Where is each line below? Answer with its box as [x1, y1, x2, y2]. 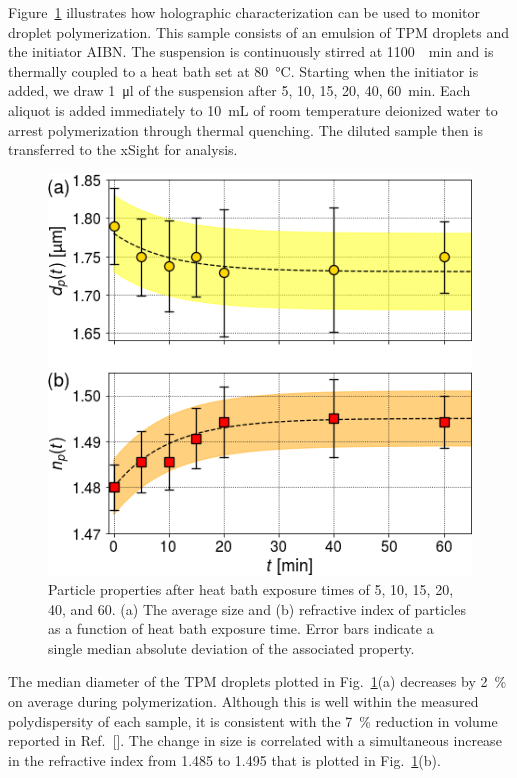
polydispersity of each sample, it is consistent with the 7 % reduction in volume [8, 710, 498, 731]
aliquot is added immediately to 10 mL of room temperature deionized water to [8, 99, 498, 120]
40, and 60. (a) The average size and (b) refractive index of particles [48, 598, 466, 619]
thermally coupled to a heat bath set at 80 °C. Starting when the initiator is [8, 60, 479, 81]
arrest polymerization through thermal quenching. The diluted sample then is [8, 119, 483, 140]
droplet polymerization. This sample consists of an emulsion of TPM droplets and [8, 21, 509, 42]
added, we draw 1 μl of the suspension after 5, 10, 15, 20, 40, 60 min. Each [8, 80, 471, 101]
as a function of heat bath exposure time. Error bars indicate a [48, 618, 434, 639]
